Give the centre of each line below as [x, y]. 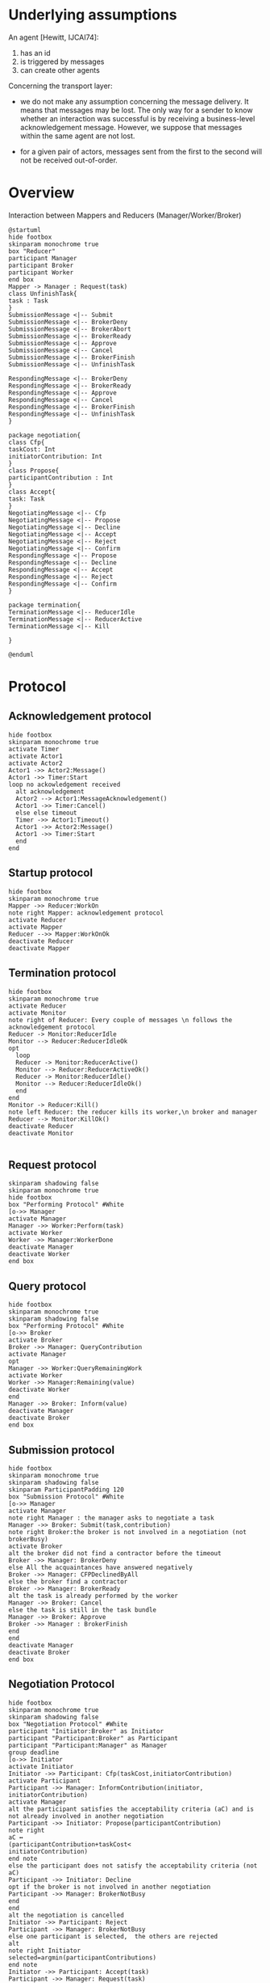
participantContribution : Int [61, 478]
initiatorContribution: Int [56, 456]
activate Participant [45, 1781]
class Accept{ [32, 492]
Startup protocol [51, 873]
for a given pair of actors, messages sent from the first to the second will [141, 151]
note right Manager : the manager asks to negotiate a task [112, 1518]
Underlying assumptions [93, 15]
